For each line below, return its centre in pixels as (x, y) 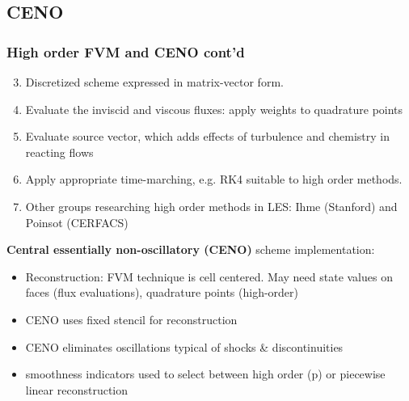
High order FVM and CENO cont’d (126, 51)
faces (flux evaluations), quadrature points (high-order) (162, 292)
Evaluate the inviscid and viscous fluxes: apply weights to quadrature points (214, 109)
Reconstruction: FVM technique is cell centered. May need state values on (209, 276)
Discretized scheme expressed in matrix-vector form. (154, 82)
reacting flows (59, 152)
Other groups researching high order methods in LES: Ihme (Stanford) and (211, 206)
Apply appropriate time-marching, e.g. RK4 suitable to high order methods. (214, 179)
